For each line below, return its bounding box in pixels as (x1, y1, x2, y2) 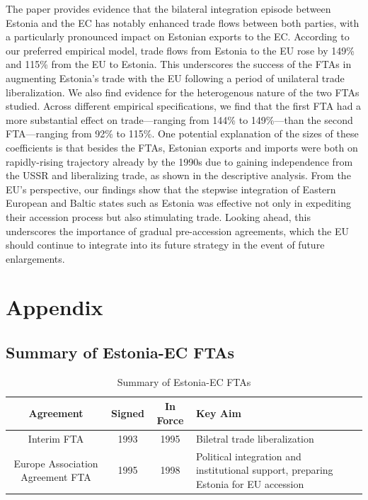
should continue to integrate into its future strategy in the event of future (6, 237, 325, 252)
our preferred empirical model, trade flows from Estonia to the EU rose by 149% (6, 42, 355, 57)
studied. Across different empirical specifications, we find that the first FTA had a (6, 98, 362, 113)
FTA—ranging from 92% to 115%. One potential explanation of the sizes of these (6, 126, 359, 141)
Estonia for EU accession (195, 476, 304, 491)
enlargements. (6, 251, 65, 266)
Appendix (6, 292, 103, 322)
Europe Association (13, 455, 98, 470)
